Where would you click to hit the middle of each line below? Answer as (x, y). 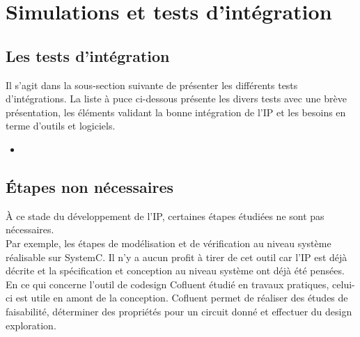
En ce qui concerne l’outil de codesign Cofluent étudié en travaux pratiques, (167, 284)
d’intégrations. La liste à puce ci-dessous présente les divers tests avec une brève (176, 99)
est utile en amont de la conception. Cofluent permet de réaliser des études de (182, 298)
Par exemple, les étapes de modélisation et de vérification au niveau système (169, 243)
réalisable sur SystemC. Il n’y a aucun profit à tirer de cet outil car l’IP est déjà (177, 257)
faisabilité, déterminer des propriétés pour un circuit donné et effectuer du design (179, 311)
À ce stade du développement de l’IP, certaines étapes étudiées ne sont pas (165, 215)
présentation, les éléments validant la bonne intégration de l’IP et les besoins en (176, 112)
